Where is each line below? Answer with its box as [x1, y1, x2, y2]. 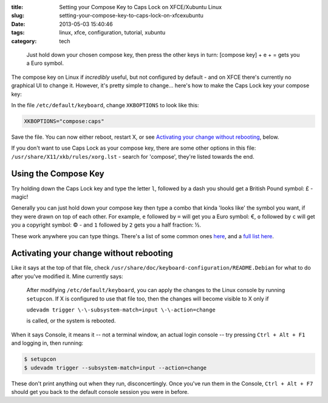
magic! [11, 193, 29, 200]
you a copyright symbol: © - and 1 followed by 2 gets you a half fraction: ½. [11, 221, 202, 228]
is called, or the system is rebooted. [26, 317, 116, 324]
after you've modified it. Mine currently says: [11, 273, 124, 280]
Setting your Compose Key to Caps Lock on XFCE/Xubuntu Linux [59, 4, 222, 10]
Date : [11, 20, 26, 27]
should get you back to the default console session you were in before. [11, 388, 190, 395]
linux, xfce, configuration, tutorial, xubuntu [59, 29, 166, 36]
